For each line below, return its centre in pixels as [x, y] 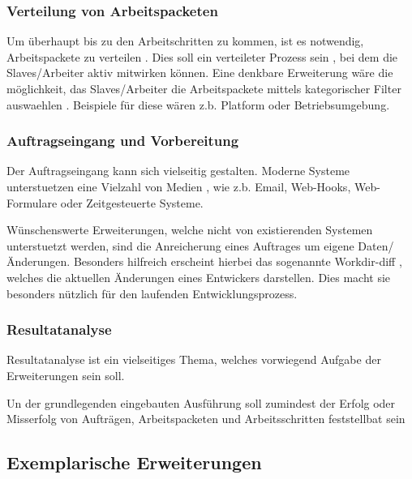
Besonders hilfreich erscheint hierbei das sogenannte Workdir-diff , [238, 261]
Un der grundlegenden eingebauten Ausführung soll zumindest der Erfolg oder [201, 402]
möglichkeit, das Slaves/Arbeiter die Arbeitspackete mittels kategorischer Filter [204, 88]
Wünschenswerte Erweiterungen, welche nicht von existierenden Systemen [190, 230]
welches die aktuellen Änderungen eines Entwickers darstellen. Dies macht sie [199, 277]
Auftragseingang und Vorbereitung [123, 141]
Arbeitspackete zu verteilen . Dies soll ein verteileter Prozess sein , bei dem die [202, 56]
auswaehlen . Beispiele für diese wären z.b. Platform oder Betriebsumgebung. [198, 104]
